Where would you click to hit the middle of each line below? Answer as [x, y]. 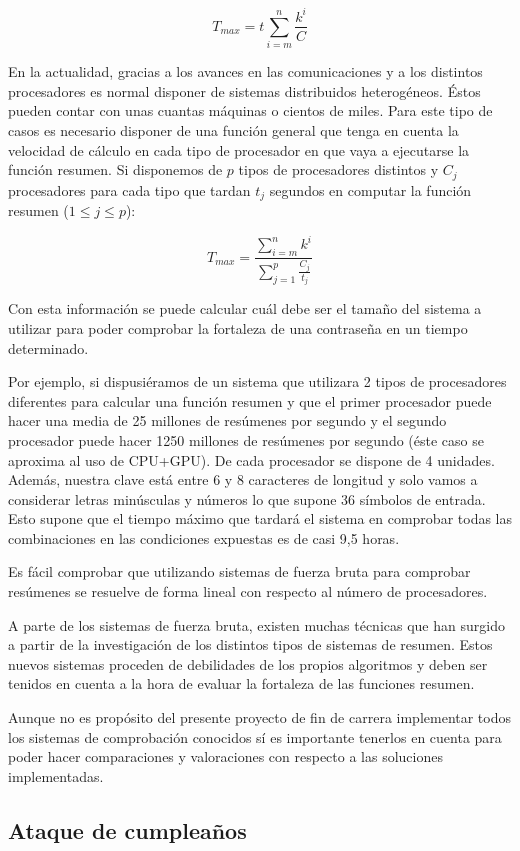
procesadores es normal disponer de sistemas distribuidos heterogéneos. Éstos [244, 90]
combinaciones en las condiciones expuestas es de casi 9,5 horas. [204, 537]
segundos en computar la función [370, 189]
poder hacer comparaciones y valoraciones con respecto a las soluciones [225, 756]
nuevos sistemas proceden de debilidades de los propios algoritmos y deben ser [248, 663]
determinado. [48, 347]
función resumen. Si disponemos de [115, 169]
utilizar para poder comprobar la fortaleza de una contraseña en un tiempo [238, 327]
